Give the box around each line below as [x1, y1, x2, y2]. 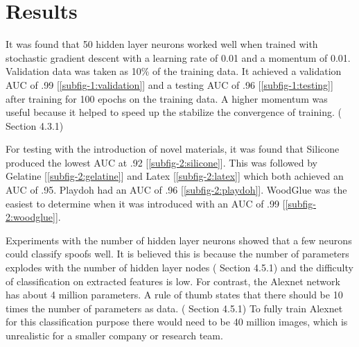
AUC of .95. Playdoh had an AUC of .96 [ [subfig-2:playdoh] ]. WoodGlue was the [6, 183, 347, 197]
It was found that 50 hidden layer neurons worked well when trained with [6, 37, 318, 51]
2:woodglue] [6, 210, 55, 224]
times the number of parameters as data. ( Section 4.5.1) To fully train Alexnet [6, 301, 343, 315]
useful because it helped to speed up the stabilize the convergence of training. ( [6, 105, 342, 119]
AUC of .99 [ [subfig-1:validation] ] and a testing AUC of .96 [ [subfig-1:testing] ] [6, 77, 333, 92]
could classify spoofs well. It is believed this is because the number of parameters [6, 246, 349, 261]
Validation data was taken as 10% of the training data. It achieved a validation [6, 64, 342, 78]
